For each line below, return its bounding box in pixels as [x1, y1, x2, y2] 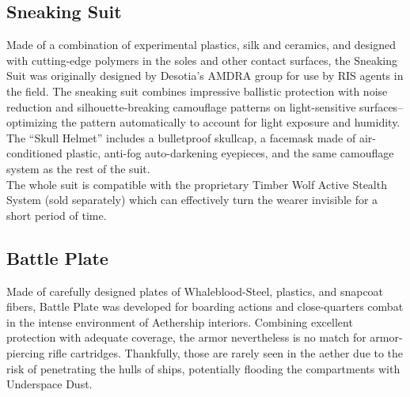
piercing [6, 344, 45, 361]
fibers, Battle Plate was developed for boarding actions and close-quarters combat [6, 298, 404, 315]
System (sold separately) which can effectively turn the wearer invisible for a [6, 191, 378, 208]
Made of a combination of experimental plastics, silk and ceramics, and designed [6, 36, 397, 53]
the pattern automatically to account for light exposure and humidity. [61, 114, 401, 130]
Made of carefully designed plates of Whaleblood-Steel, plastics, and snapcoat [6, 282, 384, 299]
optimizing [6, 114, 58, 130]
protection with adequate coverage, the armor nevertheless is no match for [6, 329, 366, 346]
